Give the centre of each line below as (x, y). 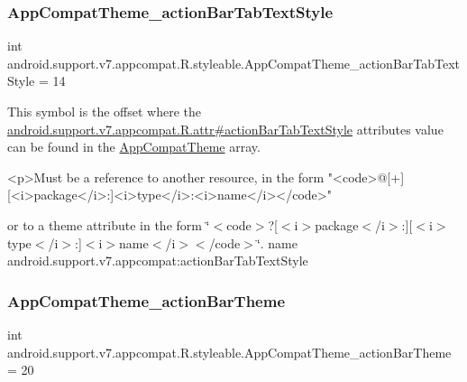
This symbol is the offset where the (104, 111)
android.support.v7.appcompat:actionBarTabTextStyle (158, 261)
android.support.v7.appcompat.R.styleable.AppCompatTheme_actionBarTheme (229, 352)
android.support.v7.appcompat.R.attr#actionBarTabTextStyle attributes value (225, 129)
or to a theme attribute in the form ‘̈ (109, 224)
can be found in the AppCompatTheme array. (134, 147)
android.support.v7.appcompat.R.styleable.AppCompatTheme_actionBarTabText (234, 63)
